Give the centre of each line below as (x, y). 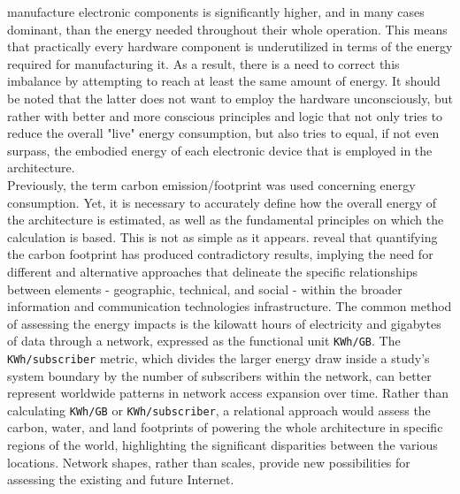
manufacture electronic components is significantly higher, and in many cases (216, 11)
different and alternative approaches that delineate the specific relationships (213, 271)
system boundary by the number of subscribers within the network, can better (219, 375)
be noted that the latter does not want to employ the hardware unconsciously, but (230, 98)
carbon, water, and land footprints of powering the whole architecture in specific (225, 427)
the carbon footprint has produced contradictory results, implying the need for (220, 254)
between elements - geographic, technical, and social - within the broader (205, 289)
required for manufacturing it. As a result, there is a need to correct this (203, 63)
